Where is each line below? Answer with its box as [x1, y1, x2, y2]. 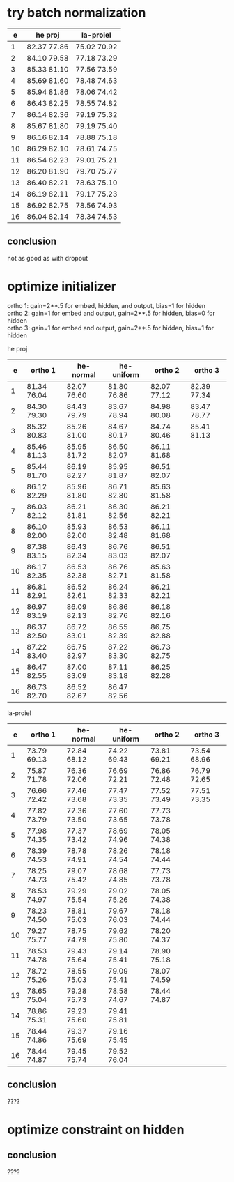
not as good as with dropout [7, 254, 88, 262]
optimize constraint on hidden [7, 1121, 185, 1137]
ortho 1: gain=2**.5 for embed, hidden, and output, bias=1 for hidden [7, 301, 206, 309]
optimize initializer [7, 278, 117, 294]
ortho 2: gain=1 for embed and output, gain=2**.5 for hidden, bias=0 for [7, 309, 216, 317]
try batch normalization [7, 5, 146, 21]
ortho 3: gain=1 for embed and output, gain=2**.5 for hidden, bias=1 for [7, 323, 214, 332]
